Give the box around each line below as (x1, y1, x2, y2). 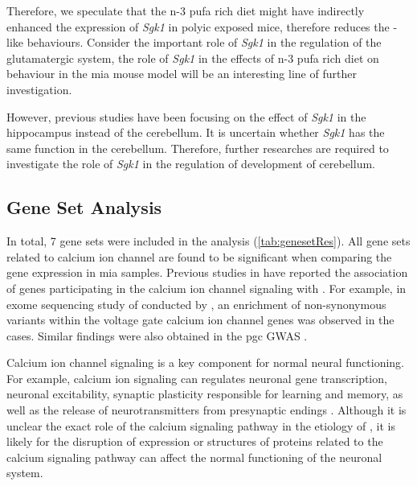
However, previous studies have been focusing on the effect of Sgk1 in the (6, 108, 366, 125)
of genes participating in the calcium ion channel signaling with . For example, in (6, 279, 407, 296)
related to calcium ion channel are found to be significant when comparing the (6, 248, 392, 265)
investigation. (6, 80, 72, 97)
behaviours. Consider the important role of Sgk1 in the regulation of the (27, 34, 382, 51)
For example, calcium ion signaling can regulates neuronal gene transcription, (6, 369, 387, 386)
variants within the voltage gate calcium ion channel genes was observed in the (6, 311, 395, 328)
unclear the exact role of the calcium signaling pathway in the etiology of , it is (6, 417, 395, 434)
